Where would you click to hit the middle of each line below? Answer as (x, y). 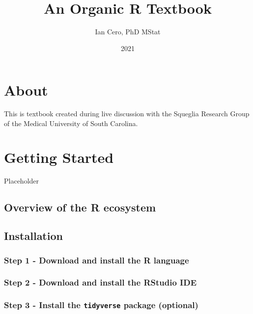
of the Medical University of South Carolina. (71, 123)
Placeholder (22, 180)
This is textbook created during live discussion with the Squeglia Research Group (127, 114)
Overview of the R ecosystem (80, 207)
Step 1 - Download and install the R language (97, 260)
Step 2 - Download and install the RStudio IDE (100, 282)
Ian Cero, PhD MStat (128, 32)
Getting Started (59, 157)
